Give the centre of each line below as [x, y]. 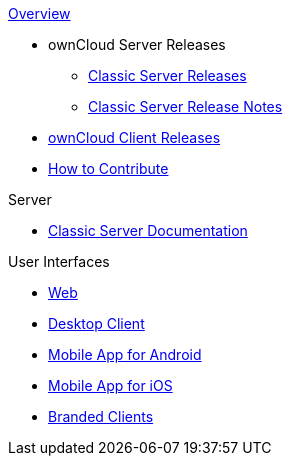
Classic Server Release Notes [185, 106]
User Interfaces [59, 261]
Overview [39, 13]
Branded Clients [101, 416]
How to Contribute [108, 168]
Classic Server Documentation [148, 230]
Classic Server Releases [167, 75]
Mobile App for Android [125, 354]
